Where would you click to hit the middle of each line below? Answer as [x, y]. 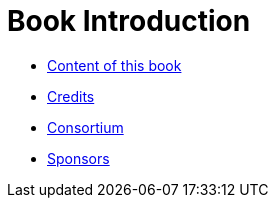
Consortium [85, 127]
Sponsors [78, 158]
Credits [71, 96]
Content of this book [114, 65]
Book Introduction [129, 21]
